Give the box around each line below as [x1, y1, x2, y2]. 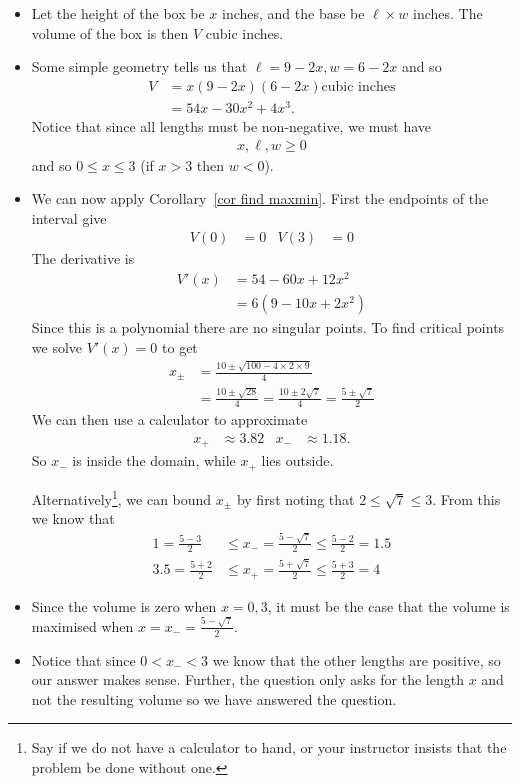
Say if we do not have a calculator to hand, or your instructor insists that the [31, 737, 507, 758]
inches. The [413, 3, 483, 23]
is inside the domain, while [72, 450, 236, 471]
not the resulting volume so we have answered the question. [31, 688, 397, 709]
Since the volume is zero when [31, 595, 217, 616]
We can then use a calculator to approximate [31, 409, 308, 430]
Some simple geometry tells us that [31, 56, 248, 77]
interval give [31, 207, 107, 228]
